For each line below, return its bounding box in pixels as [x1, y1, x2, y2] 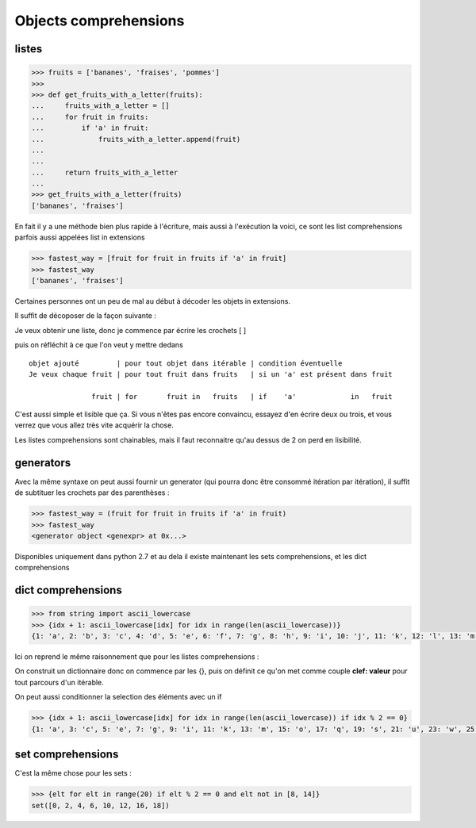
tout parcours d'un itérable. [14, 677, 105, 687]
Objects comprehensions [14, 12, 185, 29]
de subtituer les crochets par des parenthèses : [14, 488, 170, 497]
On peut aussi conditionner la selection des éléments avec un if [14, 692, 222, 702]
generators [14, 456, 71, 470]
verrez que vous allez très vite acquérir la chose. [14, 420, 174, 430]
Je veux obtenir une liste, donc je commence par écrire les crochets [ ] [14, 325, 247, 335]
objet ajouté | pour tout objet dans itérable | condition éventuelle [29, 358, 343, 368]
